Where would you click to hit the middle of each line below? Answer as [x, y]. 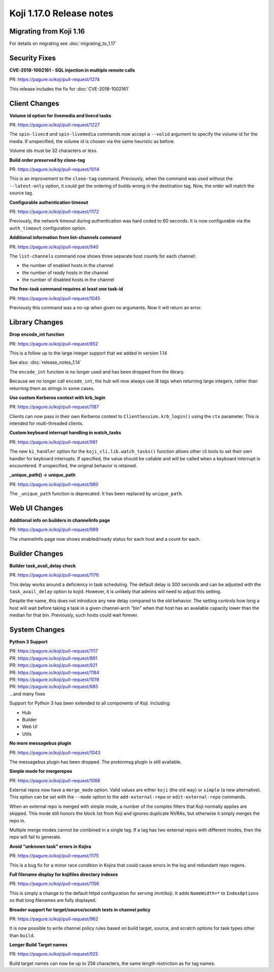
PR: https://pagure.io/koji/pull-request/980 [54, 484]
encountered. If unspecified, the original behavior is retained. [73, 466]
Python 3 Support [28, 642]
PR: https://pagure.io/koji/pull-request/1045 [55, 298]
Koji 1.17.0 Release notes [61, 13]
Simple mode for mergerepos [41, 771]
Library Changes [36, 322]
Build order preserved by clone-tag [47, 160]
